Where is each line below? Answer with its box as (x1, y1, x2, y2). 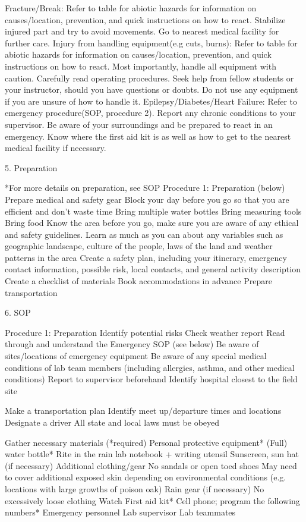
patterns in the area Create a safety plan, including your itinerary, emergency (5, 251, 287, 263)
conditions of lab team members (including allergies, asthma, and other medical (5, 361, 295, 373)
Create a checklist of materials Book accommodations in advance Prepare (5, 275, 272, 287)
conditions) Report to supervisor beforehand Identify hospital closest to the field (5, 373, 298, 385)
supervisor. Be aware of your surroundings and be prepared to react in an (5, 118, 273, 130)
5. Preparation (5, 161, 58, 174)
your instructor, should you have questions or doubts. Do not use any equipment (5, 83, 298, 96)
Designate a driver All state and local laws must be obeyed (5, 416, 220, 428)
